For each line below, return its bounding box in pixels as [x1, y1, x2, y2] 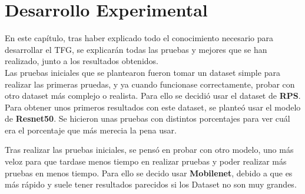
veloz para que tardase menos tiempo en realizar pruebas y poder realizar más [5, 155, 287, 168]
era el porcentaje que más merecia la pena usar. [5, 123, 177, 136]
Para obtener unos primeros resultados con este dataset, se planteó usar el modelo [5, 101, 301, 113]
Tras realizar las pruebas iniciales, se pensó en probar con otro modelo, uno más [5, 143, 294, 156]
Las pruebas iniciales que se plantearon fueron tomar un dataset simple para [5, 66, 280, 78]
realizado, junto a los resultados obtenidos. [5, 55, 158, 67]
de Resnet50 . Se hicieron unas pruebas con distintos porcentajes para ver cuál [5, 112, 290, 125]
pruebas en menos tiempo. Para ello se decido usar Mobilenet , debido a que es [5, 166, 293, 179]
